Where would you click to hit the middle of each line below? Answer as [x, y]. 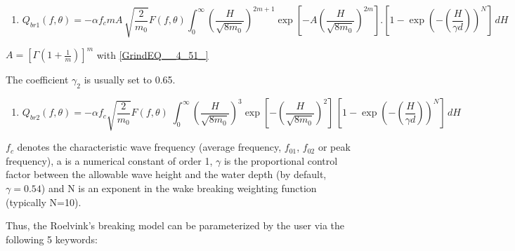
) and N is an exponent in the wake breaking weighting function [179, 188]
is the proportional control [281, 160]
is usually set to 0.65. [130, 80]
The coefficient [37, 80]
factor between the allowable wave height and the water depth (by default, [166, 174]
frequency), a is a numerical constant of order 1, [109, 160]
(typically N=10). [44, 202]
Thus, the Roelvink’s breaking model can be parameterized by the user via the [175, 225]
